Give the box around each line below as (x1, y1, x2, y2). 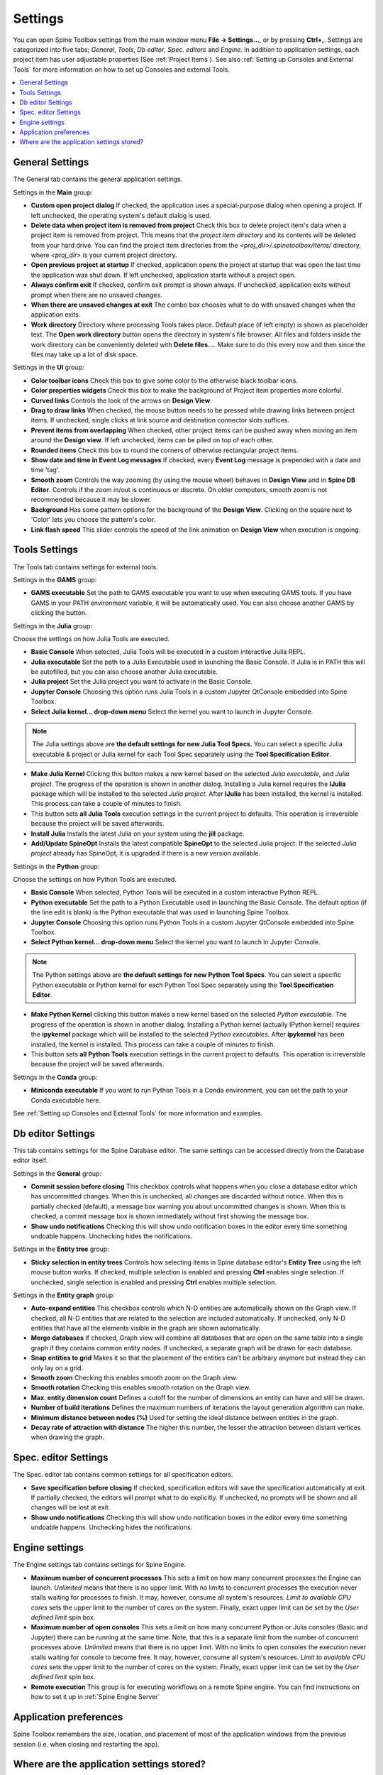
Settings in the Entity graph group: (13, 1291, 115, 1299)
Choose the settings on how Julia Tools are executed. (13, 634, 170, 643)
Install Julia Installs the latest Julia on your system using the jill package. (30, 829, 245, 838)
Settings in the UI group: (13, 363, 84, 372)
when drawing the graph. (30, 1433, 105, 1441)
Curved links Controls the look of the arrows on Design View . (30, 396, 212, 405)
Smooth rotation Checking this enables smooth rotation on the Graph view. (30, 1383, 251, 1392)
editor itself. (13, 1156, 48, 1164)
